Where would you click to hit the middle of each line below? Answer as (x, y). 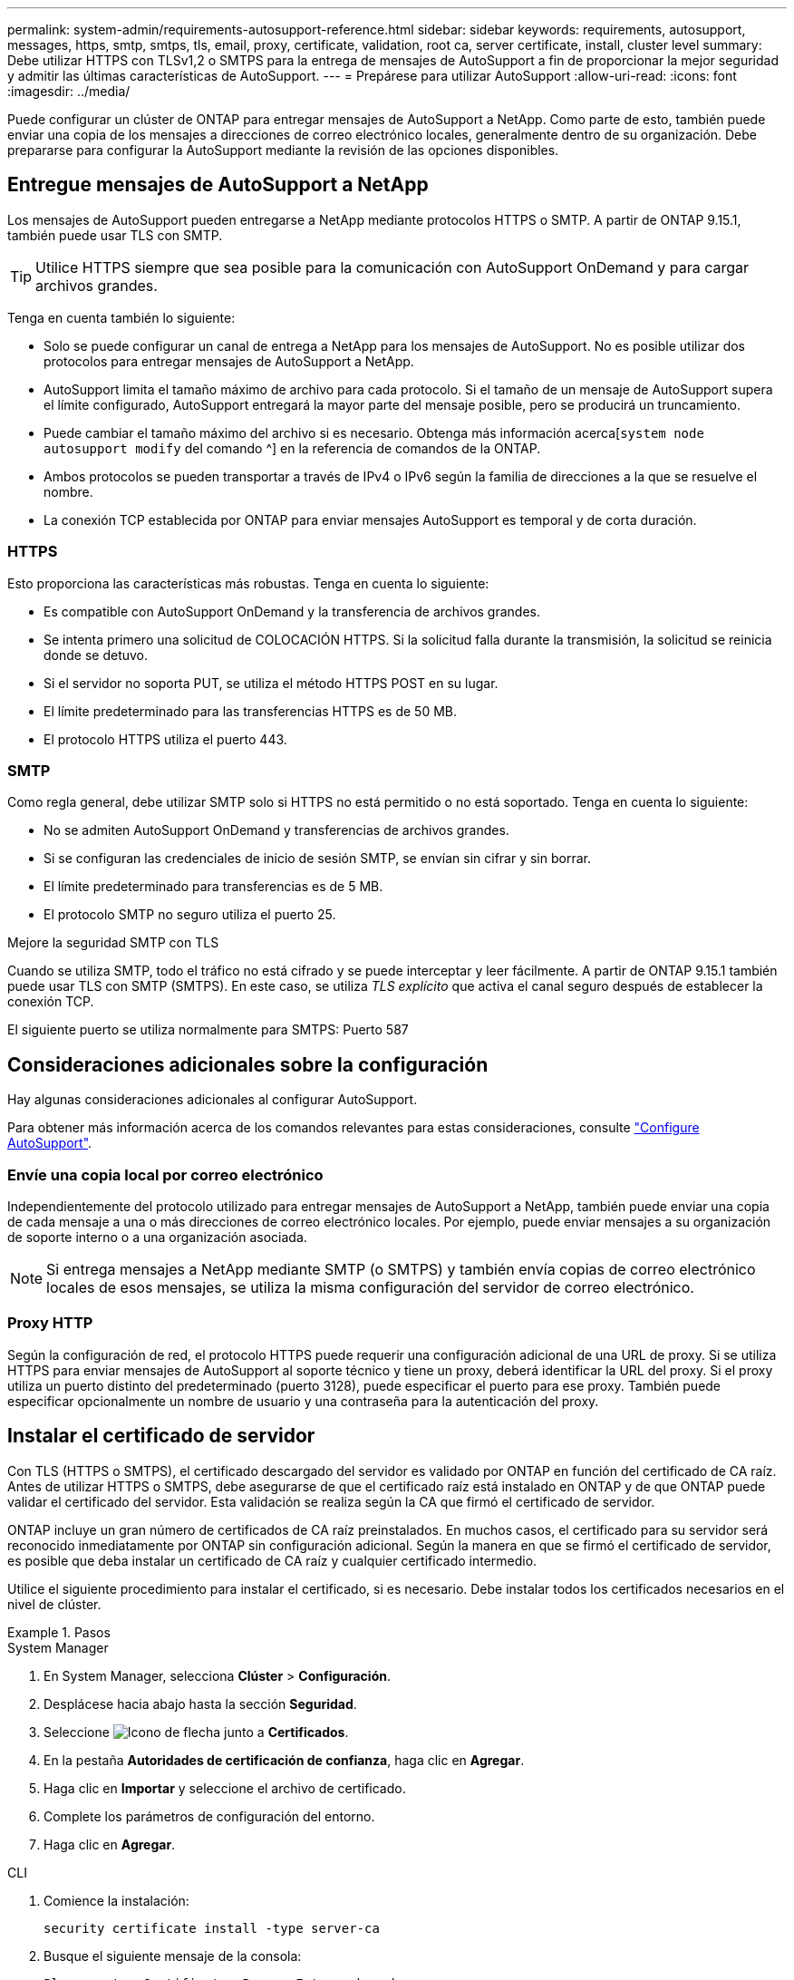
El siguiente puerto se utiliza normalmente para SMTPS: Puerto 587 (208, 1030)
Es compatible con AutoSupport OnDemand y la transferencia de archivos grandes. (292, 611)
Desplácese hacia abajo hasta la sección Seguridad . (200, 1703)
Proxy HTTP (50, 1323)
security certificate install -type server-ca (212, 1928)
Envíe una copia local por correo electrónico (165, 1174)
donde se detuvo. (96, 655)
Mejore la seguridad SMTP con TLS (113, 943)
